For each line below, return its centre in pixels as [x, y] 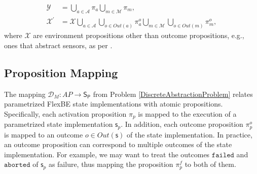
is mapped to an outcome [44, 134]
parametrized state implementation [59, 124]
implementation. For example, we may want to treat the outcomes [107, 154]
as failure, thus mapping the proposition [111, 164]
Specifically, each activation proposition [65, 113]
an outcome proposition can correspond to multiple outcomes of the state [118, 144]
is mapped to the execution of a [187, 113]
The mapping [25, 94]
